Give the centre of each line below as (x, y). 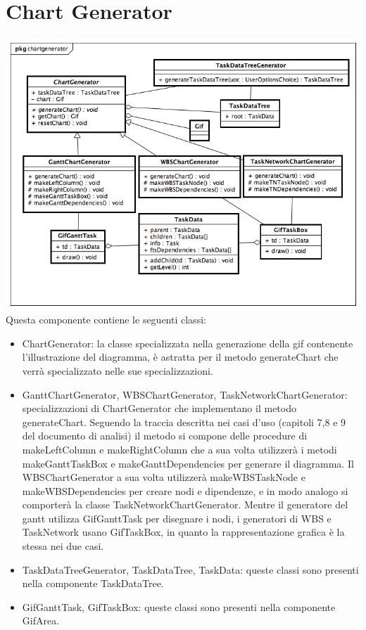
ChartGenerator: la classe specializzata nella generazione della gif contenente (188, 343)
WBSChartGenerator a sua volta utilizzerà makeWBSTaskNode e (164, 477)
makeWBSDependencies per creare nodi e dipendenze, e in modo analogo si (185, 490)
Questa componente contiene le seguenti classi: (106, 320)
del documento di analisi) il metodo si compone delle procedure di (165, 436)
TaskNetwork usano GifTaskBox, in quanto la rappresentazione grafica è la (183, 532)
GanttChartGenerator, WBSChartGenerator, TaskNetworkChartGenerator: (185, 394)
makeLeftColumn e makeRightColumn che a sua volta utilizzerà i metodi (179, 449)
